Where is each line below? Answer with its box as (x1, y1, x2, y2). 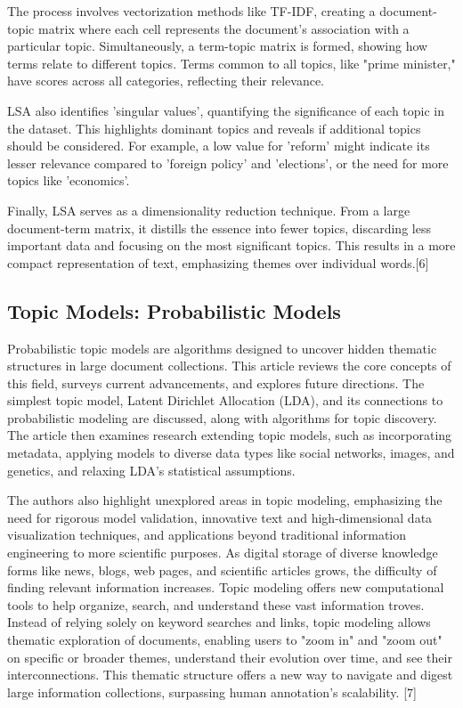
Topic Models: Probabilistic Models (7, 297, 341, 324)
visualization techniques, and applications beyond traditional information (7, 525, 407, 544)
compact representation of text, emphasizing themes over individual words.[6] (7, 253, 429, 272)
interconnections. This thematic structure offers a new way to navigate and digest (7, 665, 453, 684)
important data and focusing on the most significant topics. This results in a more (7, 236, 456, 255)
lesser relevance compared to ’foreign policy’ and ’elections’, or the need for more (7, 153, 449, 172)
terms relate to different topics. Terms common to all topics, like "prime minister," (7, 53, 456, 72)
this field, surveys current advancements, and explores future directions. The (7, 373, 425, 392)
